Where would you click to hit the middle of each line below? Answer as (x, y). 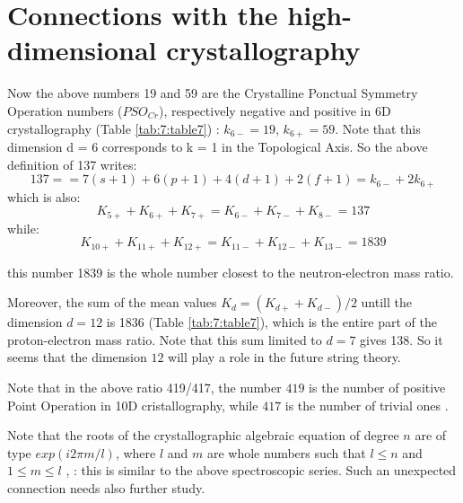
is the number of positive (377, 388)
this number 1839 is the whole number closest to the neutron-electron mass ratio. (231, 272)
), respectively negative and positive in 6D (275, 110)
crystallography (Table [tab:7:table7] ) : (114, 128)
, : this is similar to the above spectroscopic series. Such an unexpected (261, 470)
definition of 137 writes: (72, 164)
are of (431, 435)
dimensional (82, 50)
